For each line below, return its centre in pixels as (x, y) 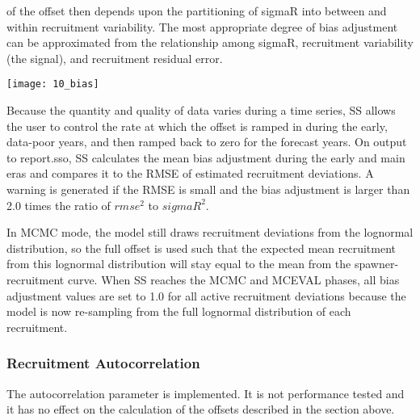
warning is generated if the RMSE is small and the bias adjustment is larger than (208, 189)
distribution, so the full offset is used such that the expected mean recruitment (202, 248)
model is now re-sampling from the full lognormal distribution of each (179, 311)
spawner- (376, 264)
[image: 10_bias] (53, 84)
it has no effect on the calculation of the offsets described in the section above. (201, 409)
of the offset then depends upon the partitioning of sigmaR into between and (197, 10)
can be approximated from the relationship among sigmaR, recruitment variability (210, 42)
